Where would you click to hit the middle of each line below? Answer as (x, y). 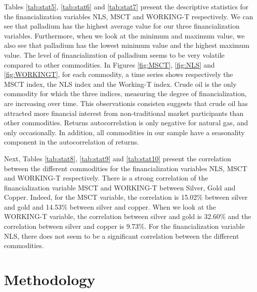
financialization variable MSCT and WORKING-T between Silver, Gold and (120, 187)
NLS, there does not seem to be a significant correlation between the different (122, 236)
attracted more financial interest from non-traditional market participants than (124, 113)
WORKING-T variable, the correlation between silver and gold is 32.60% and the (128, 216)
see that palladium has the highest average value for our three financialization (122, 26)
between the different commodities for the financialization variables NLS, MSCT (126, 168)
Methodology (50, 279)
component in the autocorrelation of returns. (72, 142)
